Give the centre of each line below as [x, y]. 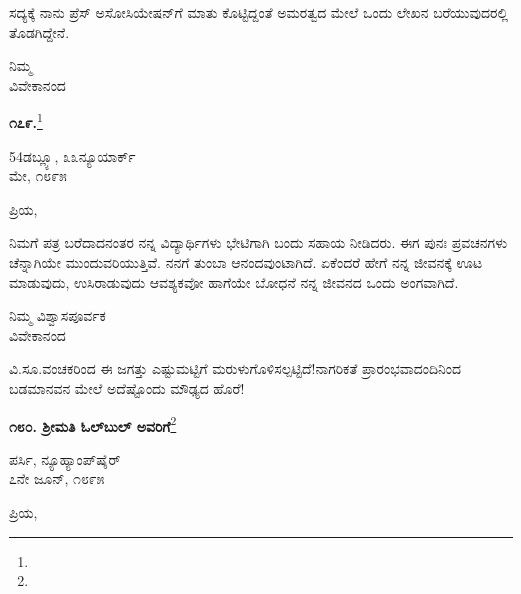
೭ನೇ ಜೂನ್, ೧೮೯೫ [57, 478]
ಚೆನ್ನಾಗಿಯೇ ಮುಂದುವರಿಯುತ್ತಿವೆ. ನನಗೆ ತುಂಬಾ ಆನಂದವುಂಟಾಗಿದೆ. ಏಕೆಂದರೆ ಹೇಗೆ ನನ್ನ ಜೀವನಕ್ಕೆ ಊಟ [246, 262]
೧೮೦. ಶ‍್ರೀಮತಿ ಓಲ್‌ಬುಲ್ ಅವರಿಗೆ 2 [93, 424]
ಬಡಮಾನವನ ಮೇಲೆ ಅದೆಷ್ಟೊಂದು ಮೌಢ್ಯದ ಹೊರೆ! [127, 387]
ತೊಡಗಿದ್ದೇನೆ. [39, 31]
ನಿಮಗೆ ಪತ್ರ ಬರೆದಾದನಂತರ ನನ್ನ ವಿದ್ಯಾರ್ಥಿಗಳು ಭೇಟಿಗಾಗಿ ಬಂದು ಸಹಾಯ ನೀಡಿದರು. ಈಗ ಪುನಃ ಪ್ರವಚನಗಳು [258, 242]
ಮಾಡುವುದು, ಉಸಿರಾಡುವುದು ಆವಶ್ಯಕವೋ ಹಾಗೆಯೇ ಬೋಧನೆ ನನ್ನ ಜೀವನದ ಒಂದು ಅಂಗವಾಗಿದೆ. [234, 281]
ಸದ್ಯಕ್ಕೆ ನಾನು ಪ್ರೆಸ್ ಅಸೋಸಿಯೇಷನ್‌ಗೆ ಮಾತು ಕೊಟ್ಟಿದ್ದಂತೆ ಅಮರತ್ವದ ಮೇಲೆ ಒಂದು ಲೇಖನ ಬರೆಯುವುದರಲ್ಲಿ [259, 12]
